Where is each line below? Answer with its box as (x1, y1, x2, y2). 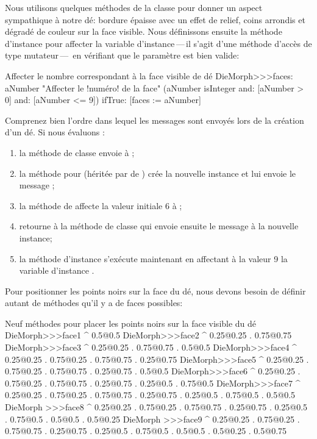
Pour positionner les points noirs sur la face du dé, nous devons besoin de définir (5, 284, 306, 297)
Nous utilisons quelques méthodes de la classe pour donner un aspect (5, 1, 263, 13)
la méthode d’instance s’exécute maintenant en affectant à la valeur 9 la (19, 252, 288, 265)
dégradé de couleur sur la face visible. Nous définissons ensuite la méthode (5, 25, 282, 38)
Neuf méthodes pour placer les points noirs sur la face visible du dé (5, 316, 257, 329)
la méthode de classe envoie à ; (19, 146, 135, 159)
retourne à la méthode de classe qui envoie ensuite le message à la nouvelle (19, 220, 299, 232)
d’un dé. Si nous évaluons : (5, 126, 105, 138)
